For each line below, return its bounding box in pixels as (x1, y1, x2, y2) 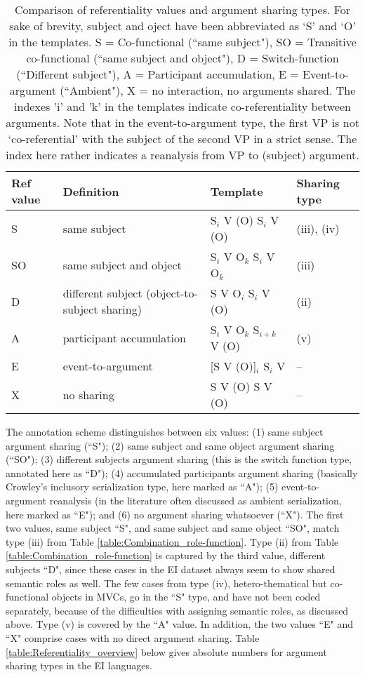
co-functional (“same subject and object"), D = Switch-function (26, 50, 339, 66)
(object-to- (146, 285, 198, 301)
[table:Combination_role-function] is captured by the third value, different (6, 548, 326, 563)
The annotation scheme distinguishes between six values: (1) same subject (6, 424, 324, 438)
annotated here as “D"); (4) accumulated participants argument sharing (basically (6, 465, 358, 480)
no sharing (62, 386, 114, 403)
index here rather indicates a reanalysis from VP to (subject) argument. (6, 147, 359, 163)
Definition (62, 182, 119, 199)
